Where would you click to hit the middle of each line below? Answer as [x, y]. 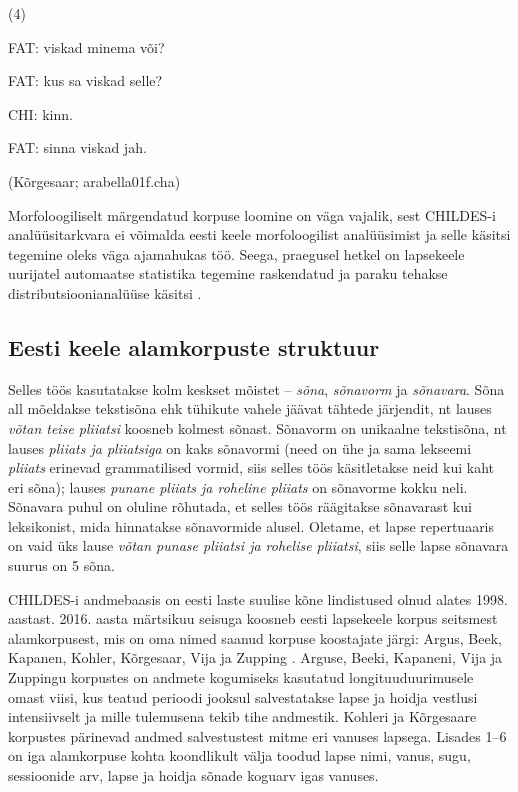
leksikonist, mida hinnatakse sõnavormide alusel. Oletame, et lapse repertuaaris [251, 525]
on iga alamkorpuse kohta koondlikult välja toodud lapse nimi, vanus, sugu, [239, 755]
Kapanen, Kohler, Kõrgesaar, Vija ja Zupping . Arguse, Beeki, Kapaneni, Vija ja [255, 657]
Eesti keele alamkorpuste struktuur [194, 346]
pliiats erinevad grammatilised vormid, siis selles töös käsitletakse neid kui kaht [251, 467]
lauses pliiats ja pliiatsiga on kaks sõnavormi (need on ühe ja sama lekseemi [240, 447]
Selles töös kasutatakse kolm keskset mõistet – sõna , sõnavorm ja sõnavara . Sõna [256, 388]
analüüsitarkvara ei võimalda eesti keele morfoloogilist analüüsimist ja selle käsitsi [259, 234]
